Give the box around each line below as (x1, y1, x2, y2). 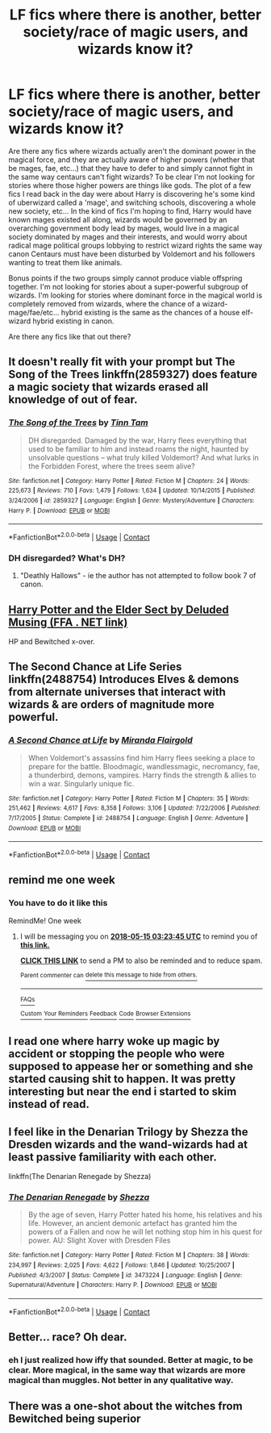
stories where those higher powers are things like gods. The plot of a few (8, 180, 252, 190)
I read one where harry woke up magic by (8, 1035, 220, 1048)
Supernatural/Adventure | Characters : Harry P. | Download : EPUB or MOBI (8, 1281, 218, 1289)
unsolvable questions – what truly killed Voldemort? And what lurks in (27, 452, 260, 462)
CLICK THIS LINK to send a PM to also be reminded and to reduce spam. (19, 956, 263, 965)
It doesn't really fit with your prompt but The (8, 355, 236, 369)
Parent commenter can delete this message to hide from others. (19, 971, 198, 979)
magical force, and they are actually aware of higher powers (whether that (8, 155, 256, 165)
